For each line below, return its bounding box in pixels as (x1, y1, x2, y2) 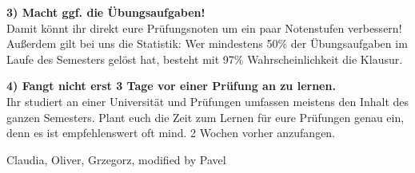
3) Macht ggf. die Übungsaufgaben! (6, 4, 206, 20)
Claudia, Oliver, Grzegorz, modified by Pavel (6, 151, 226, 167)
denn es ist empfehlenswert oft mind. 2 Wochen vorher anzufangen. (6, 124, 336, 141)
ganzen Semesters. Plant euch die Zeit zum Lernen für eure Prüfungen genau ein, (6, 108, 405, 125)
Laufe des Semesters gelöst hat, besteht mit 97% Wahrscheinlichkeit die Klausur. (6, 50, 403, 67)
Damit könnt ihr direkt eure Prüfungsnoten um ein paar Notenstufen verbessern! (6, 19, 402, 36)
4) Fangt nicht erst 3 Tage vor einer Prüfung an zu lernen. (6, 77, 336, 94)
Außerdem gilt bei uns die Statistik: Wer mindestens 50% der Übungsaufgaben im (6, 35, 408, 52)
